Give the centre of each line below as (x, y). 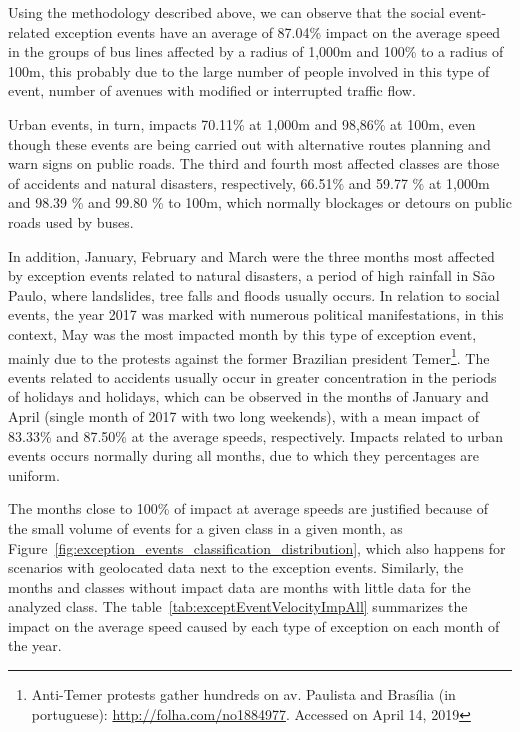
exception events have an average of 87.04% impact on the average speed (277, 31)
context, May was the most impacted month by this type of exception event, (242, 333)
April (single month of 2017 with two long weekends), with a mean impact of (244, 415)
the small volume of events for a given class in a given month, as (205, 527)
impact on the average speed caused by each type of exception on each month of (254, 625)
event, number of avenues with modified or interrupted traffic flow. (212, 90)
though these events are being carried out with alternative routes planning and (249, 143)
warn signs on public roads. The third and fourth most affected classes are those (254, 163)
